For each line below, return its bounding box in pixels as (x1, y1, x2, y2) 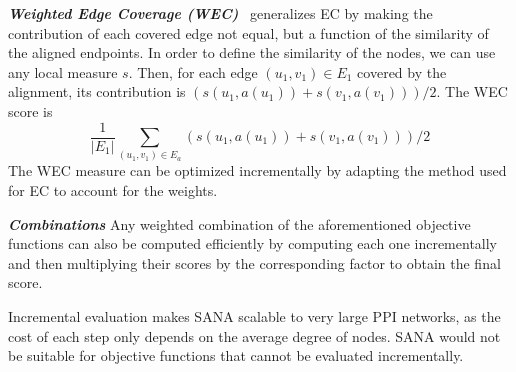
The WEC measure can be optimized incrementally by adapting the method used (8, 160, 507, 181)
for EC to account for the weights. (8, 179, 218, 200)
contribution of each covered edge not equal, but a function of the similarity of (8, 22, 489, 43)
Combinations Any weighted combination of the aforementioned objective (8, 213, 471, 234)
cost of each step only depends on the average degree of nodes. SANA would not (8, 325, 501, 346)
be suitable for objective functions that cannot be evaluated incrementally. (8, 345, 464, 366)
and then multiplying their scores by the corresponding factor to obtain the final (8, 252, 501, 273)
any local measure (8, 61, 118, 82)
